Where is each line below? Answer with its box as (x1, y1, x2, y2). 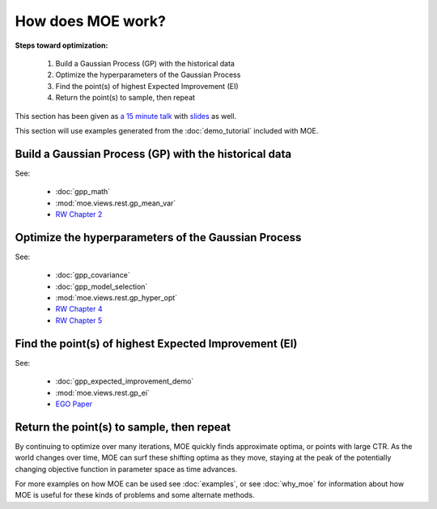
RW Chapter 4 (55, 304, 103, 314)
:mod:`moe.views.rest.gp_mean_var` (55, 198, 176, 208)
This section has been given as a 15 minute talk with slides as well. (15, 111, 237, 121)
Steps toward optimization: (15, 40, 108, 50)
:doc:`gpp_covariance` (55, 270, 131, 280)
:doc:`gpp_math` (55, 187, 111, 197)
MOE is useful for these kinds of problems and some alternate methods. (15, 490, 255, 500)
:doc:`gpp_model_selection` (55, 282, 148, 291)
